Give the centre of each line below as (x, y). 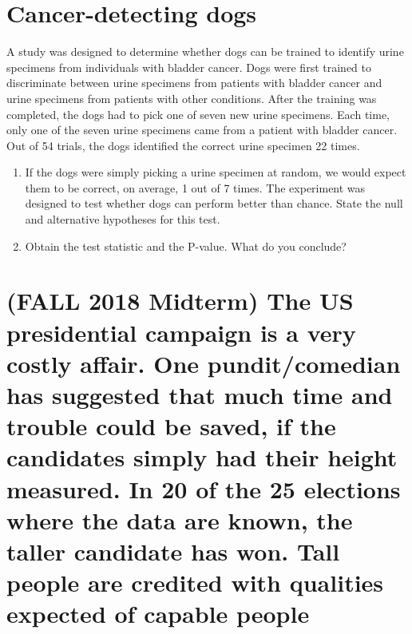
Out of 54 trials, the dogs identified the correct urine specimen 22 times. (183, 145)
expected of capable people (158, 614)
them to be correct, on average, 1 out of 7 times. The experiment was (195, 187)
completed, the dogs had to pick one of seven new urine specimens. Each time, (198, 114)
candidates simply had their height (202, 457)
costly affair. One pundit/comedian (204, 363)
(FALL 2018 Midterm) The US (180, 301)
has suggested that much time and (200, 394)
